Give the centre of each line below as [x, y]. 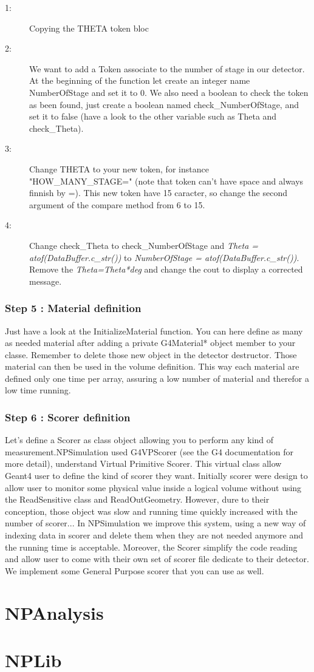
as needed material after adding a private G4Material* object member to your [150, 343]
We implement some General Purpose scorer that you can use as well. [135, 570]
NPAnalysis [54, 612]
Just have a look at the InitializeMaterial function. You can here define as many [154, 331]
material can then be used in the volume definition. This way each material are [152, 366]
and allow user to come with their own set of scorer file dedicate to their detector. [157, 559]
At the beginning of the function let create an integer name [140, 80]
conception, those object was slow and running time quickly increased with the [151, 511]
